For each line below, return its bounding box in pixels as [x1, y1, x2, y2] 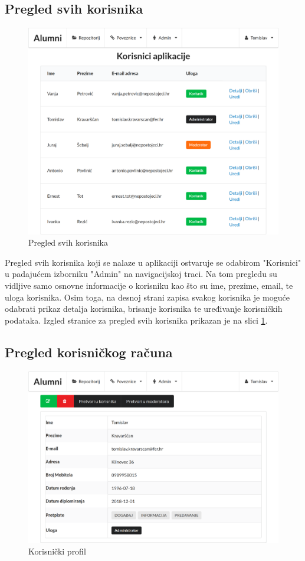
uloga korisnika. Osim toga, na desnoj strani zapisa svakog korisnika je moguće [5, 291, 290, 303]
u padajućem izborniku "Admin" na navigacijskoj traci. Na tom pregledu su [5, 268, 277, 280]
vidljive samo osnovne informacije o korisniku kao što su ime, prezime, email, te [5, 279, 293, 292]
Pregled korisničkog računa [5, 343, 173, 361]
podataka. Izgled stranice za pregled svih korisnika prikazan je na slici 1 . [5, 314, 268, 326]
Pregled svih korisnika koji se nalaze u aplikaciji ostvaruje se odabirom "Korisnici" [5, 256, 301, 268]
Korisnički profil [28, 544, 86, 557]
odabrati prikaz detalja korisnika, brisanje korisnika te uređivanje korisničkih [5, 302, 283, 315]
